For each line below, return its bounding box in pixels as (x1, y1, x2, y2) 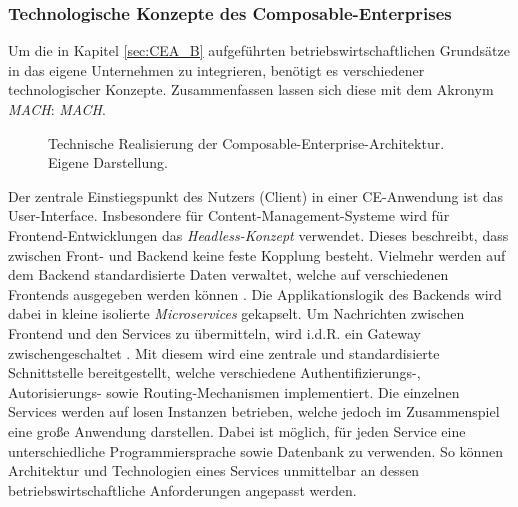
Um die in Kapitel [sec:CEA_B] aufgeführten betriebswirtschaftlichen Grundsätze (8, 40, 510, 61)
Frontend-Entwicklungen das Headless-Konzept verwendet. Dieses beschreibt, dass (8, 224, 509, 245)
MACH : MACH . (8, 99, 106, 119)
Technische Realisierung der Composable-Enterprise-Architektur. (48, 132, 445, 153)
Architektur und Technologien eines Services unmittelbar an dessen (8, 460, 420, 481)
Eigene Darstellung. (48, 152, 168, 173)
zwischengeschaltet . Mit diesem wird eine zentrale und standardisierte (8, 342, 440, 363)
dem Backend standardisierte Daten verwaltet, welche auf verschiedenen (8, 264, 449, 285)
